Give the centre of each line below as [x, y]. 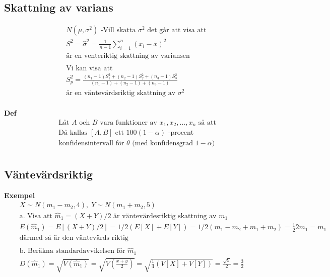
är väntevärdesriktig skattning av [165, 216]
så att [207, 122]
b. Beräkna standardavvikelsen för [72, 251]
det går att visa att [177, 30]
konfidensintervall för [91, 144]
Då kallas [73, 133]
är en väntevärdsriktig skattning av [121, 93]
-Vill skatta [118, 30]
